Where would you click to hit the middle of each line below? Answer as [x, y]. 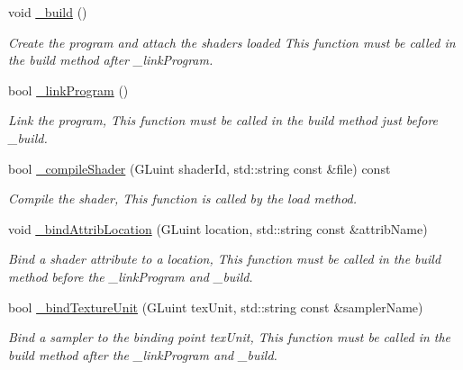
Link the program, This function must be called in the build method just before [223, 120]
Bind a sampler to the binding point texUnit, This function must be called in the [230, 337]
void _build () [48, 12]
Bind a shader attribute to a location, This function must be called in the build [225, 259]
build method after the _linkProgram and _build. [143, 354]
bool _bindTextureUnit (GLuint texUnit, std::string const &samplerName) [216, 307]
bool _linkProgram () [68, 90]
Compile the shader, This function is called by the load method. [183, 199]
